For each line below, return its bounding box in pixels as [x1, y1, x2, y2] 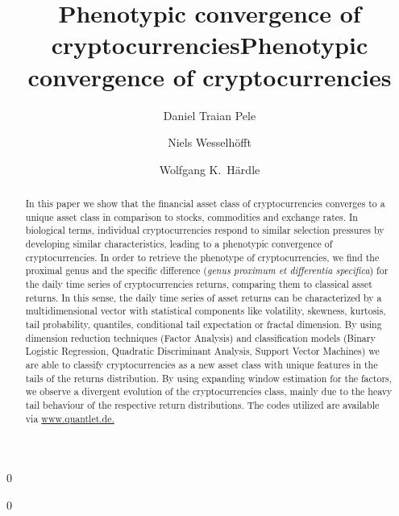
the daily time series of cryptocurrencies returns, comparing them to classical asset [25, 277, 372, 291]
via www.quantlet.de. [25, 411, 114, 425]
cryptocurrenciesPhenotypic [51, 28, 368, 61]
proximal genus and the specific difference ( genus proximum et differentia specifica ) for [25, 264, 389, 277]
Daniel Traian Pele [163, 106, 256, 123]
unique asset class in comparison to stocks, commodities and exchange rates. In [25, 210, 358, 223]
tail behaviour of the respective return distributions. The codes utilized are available [25, 397, 380, 411]
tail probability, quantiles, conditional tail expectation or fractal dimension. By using [25, 317, 382, 331]
